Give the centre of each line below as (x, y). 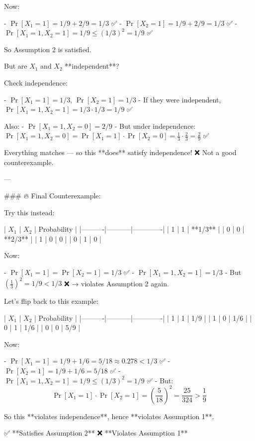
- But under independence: (155, 126)
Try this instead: (29, 212)
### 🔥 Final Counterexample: (52, 195)
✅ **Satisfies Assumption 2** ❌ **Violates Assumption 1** (96, 433)
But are (16, 66)
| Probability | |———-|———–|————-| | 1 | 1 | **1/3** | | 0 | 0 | (139, 229)
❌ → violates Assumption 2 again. (117, 283)
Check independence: (36, 82)
